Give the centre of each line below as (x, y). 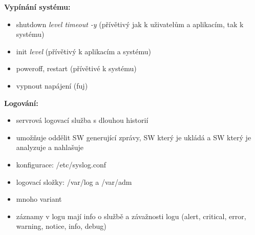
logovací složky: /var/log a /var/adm (74, 181)
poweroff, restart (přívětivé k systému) (76, 68)
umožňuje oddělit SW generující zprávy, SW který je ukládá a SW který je (134, 137)
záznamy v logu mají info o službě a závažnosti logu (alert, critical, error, (131, 216)
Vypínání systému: (37, 7)
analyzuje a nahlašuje (50, 147)
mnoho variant (39, 199)
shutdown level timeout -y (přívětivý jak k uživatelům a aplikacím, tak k (130, 24)
